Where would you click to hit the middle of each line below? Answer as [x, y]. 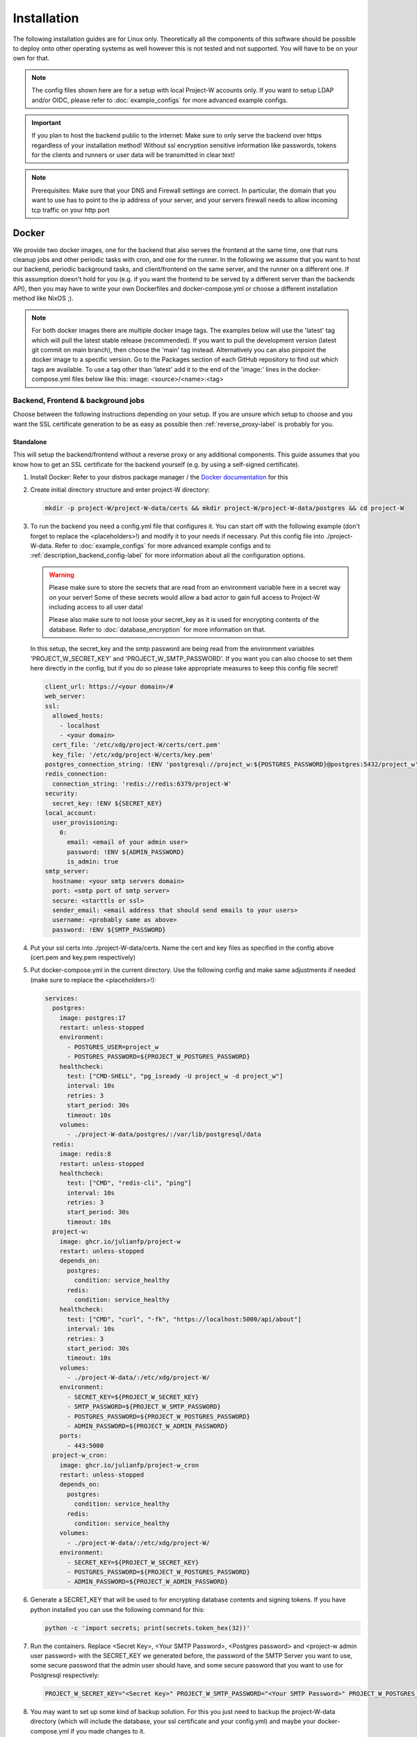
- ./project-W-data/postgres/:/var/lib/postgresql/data [164, 1135]
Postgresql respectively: [65, 1675]
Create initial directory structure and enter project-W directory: [120, 490]
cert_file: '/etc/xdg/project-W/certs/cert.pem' [137, 745]
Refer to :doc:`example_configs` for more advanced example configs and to [163, 546]
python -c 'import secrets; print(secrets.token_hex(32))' [147, 1628]
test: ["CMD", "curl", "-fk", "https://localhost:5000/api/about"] [184, 1319]
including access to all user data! [96, 607]
